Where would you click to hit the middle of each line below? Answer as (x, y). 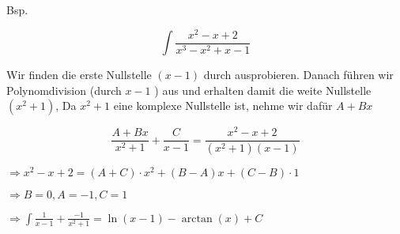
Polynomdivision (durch (64, 90)
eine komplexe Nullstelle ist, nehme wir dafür (223, 106)
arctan (197, 219)
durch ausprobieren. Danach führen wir (298, 75)
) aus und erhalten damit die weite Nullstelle (263, 90)
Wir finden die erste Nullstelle (79, 75)
